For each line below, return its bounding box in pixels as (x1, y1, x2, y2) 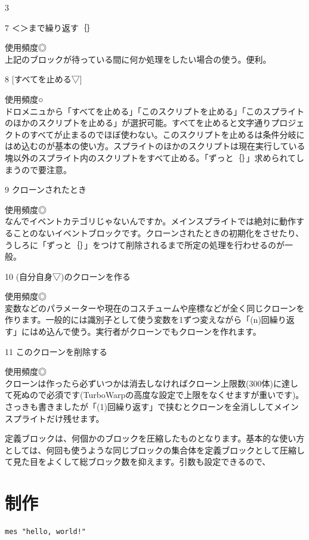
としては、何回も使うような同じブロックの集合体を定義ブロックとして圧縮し (5, 443, 305, 456)
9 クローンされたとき (5, 183, 86, 196)
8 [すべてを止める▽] (5, 73, 82, 85)
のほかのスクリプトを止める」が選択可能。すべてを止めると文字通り (5, 116, 271, 129)
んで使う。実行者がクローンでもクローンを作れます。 (54, 325, 261, 338)
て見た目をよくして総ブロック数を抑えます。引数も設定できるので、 (5, 455, 271, 468)
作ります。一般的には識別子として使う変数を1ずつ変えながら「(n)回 (5, 313, 270, 326)
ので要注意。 (21, 163, 72, 175)
